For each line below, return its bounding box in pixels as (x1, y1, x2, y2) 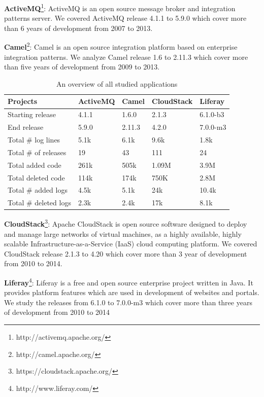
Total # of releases (8, 147, 67, 157)
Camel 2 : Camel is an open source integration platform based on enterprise (4, 40, 238, 52)
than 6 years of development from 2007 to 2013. (4, 22, 153, 33)
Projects (8, 96, 38, 106)
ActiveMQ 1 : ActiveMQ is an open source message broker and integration (4, 2, 236, 13)
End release (8, 122, 44, 132)
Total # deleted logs (8, 197, 71, 208)
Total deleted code (8, 172, 65, 183)
